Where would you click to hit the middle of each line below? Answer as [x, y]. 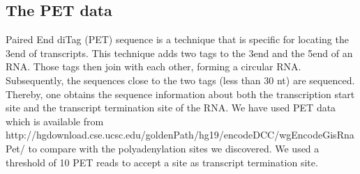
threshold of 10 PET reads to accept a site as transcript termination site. [162, 162]
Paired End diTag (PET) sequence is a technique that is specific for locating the [177, 39]
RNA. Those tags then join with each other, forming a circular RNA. [153, 66]
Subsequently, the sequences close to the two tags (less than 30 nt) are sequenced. [180, 80]
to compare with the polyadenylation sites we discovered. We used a [174, 148]
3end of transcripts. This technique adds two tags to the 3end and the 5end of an [179, 53]
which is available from [55, 121]
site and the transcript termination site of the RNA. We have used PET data [171, 108]
